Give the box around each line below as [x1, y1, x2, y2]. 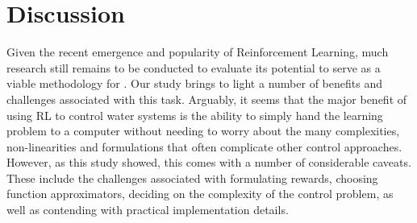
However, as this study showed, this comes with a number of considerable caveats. [6, 154, 411, 171]
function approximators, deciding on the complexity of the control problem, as [6, 185, 394, 202]
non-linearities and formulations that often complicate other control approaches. [6, 138, 402, 155]
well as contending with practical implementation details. [6, 201, 289, 218]
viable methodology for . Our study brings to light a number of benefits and [6, 75, 382, 92]
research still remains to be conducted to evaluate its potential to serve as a [6, 59, 381, 76]
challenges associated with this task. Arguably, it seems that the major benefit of [6, 90, 407, 107]
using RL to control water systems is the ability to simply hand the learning [6, 106, 383, 123]
